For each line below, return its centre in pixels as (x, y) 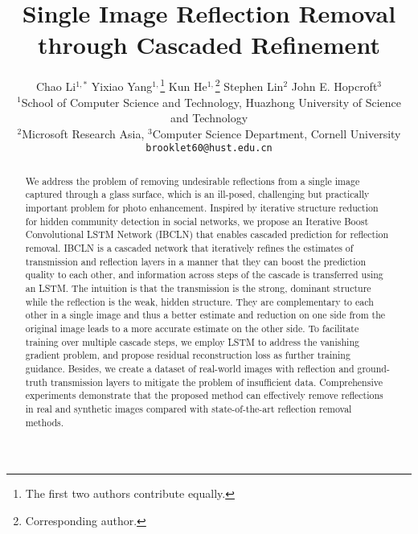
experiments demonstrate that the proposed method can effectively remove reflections (204, 395)
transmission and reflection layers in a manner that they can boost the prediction (196, 261)
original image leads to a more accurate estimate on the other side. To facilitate (192, 329)
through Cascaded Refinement (209, 45)
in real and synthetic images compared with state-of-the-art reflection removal (189, 408)
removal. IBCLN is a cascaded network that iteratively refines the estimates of (189, 248)
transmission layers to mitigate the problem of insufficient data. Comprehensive (216, 382)
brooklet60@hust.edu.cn (209, 148)
